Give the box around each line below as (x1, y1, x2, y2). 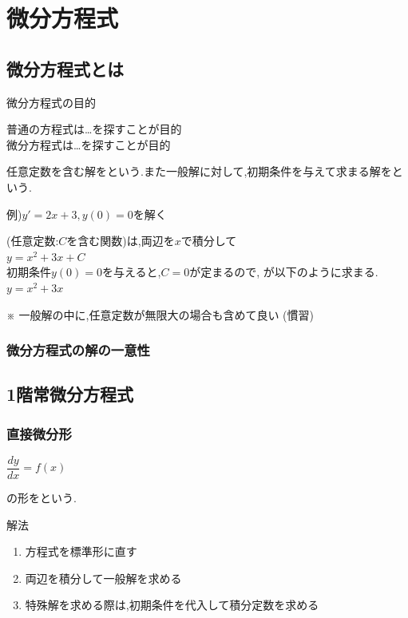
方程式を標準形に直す (25, 543, 137, 560)
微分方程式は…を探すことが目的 (6, 136, 171, 153)
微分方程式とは (6, 56, 124, 81)
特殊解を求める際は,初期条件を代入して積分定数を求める (25, 596, 319, 613)
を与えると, (102, 263, 161, 280)
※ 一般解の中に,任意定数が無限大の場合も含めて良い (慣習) (6, 306, 314, 323)
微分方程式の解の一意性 (6, 340, 150, 360)
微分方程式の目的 (6, 93, 96, 110)
